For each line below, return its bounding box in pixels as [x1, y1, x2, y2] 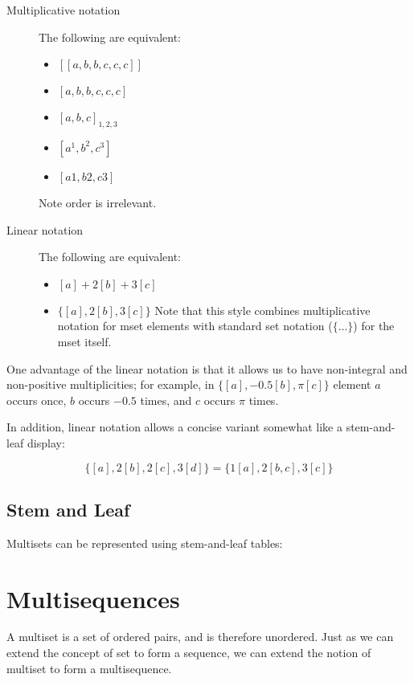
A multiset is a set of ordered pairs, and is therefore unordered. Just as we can [6, 628, 394, 645]
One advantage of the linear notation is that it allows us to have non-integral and [6, 360, 408, 377]
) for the [353, 317, 395, 334]
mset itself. [57, 333, 112, 349]
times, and [140, 391, 192, 408]
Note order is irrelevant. [39, 194, 157, 210]
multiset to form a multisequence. [6, 660, 172, 676]
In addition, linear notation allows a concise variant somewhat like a [6, 419, 342, 435]
